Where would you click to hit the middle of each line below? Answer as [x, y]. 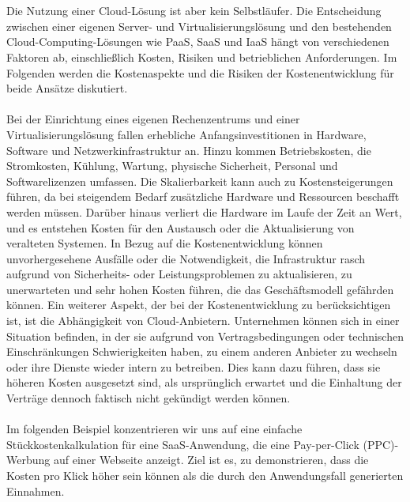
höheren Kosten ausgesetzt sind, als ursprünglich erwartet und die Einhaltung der [204, 382]
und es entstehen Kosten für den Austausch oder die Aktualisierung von [181, 227]
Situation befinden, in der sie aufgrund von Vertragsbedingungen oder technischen [205, 336]
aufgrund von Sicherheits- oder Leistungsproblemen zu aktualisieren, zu [179, 274]
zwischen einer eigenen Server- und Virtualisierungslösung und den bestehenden [199, 26]
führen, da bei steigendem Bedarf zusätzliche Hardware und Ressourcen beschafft [203, 196]
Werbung [28, 460]
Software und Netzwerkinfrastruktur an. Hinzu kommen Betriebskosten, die [189, 150]
